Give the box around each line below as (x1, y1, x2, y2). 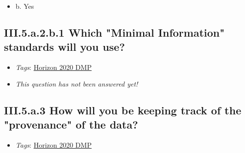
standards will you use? (4, 39, 125, 54)
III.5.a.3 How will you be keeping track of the (4, 102, 242, 117)
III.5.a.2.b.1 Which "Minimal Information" (4, 24, 225, 40)
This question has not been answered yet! (15, 78, 138, 88)
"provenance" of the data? (4, 117, 138, 132)
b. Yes (15, 1, 34, 11)
